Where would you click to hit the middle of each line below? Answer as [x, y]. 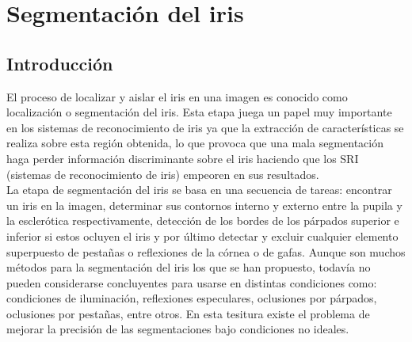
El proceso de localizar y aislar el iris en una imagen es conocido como [177, 96]
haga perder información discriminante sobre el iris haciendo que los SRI [183, 158]
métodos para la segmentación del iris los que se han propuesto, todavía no [189, 267]
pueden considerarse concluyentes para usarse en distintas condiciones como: [192, 282]
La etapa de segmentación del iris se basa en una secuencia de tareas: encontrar [199, 190]
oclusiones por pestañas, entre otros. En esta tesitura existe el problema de [188, 313]
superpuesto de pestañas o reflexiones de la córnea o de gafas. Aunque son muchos [206, 251]
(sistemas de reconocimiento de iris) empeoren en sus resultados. [163, 174]
